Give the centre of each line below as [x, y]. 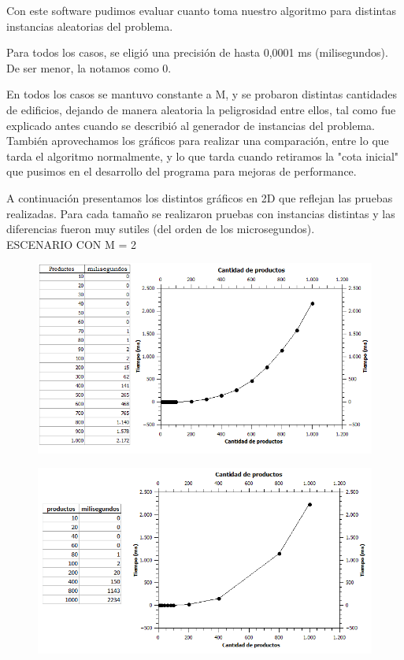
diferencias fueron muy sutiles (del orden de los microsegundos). [161, 229]
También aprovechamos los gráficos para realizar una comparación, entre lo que [198, 141]
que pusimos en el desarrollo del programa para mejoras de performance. [182, 171]
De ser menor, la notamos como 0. [89, 67]
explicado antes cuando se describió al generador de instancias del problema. [191, 125]
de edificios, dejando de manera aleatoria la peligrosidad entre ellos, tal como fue [201, 109]
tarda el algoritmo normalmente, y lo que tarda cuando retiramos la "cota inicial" [203, 156]
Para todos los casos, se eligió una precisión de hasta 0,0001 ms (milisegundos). [197, 52]
